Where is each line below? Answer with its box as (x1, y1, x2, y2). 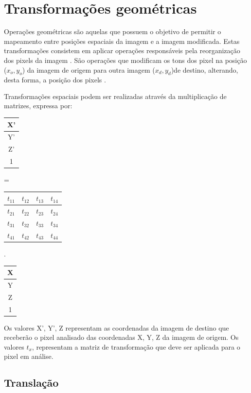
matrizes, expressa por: (4, 100, 72, 111)
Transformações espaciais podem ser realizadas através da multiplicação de (4, 91, 227, 101)
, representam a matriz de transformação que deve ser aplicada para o (32, 341, 240, 352)
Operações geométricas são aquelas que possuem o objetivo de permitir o (4, 26, 221, 37)
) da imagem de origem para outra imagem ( (22, 64, 155, 75)
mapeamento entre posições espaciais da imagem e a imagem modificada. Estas (4, 36, 240, 46)
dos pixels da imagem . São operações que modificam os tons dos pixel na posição (4, 55, 247, 65)
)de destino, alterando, (171, 64, 238, 75)
